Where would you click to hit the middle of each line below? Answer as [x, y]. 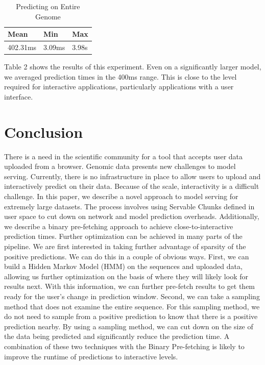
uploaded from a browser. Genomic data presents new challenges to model [120, 166]
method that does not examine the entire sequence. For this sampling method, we [132, 306]
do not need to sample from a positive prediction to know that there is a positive [131, 316]
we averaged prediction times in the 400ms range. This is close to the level [121, 76]
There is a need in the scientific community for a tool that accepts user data [124, 156]
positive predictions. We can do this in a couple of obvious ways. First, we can [127, 256]
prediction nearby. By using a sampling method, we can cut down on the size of [129, 326]
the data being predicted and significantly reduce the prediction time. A [117, 336]
